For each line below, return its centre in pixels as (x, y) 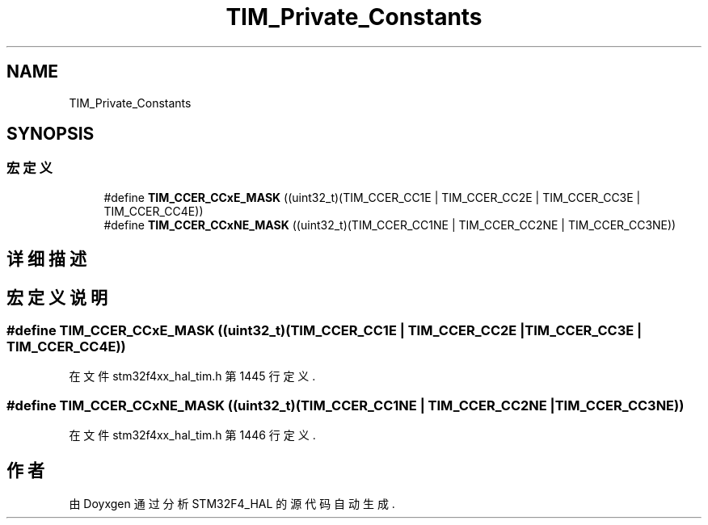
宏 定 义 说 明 (57, 297)
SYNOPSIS (51, 134)
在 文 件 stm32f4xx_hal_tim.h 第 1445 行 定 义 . (192, 376)
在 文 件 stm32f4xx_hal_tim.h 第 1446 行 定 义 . (192, 435)
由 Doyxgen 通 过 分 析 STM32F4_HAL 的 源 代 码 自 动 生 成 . (232, 504)
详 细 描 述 (46, 259)
